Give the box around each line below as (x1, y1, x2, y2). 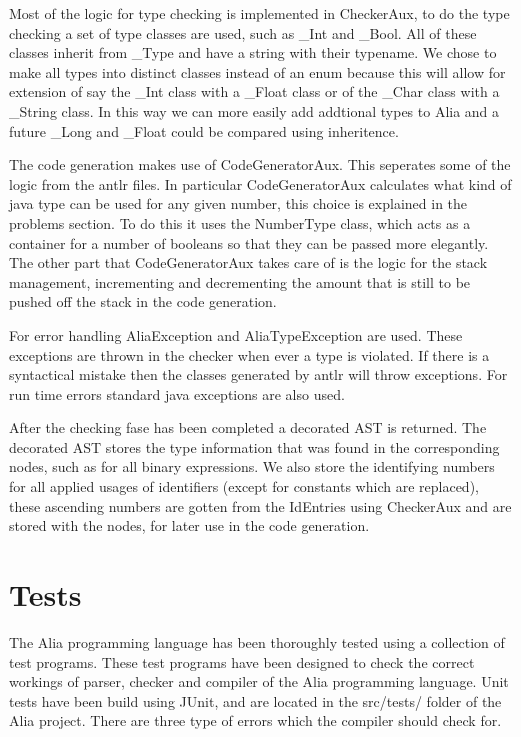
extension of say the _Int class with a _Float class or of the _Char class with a (9, 81, 500, 102)
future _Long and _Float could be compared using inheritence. (9, 120, 399, 141)
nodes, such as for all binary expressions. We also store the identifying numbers (9, 456, 495, 477)
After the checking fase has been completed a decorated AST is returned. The (9, 417, 487, 438)
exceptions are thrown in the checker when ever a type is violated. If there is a (9, 344, 490, 365)
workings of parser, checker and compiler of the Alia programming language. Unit (9, 671, 509, 692)
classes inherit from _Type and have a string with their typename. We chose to (9, 42, 497, 63)
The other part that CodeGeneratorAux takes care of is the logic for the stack (9, 252, 488, 273)
